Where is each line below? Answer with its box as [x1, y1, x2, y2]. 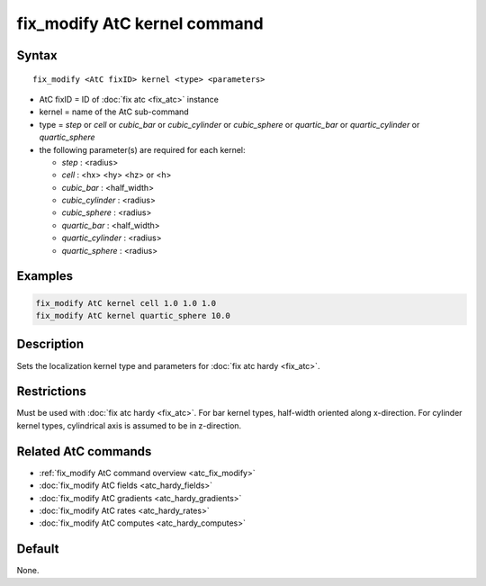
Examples [16, 268, 74, 284]
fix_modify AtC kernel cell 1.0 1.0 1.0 [35, 298, 216, 308]
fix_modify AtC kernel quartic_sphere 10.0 [35, 311, 231, 321]
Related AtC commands [16, 444, 152, 459]
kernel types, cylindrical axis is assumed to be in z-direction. [16, 419, 242, 431]
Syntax [16, 48, 58, 63]
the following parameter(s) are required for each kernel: [39, 144, 247, 155]
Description [16, 337, 85, 352]
